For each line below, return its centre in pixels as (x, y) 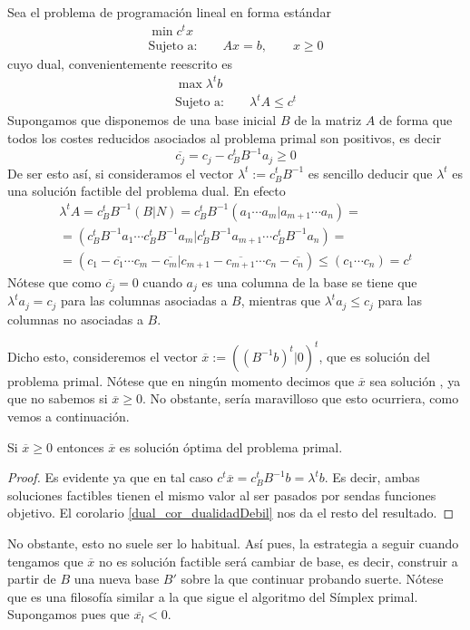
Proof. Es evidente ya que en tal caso (110, 477)
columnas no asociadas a (75, 319)
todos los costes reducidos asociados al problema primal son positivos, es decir (225, 137)
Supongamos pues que (69, 614)
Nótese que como (54, 281)
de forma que (416, 120)
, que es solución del (375, 356)
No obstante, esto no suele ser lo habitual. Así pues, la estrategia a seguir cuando (233, 543)
